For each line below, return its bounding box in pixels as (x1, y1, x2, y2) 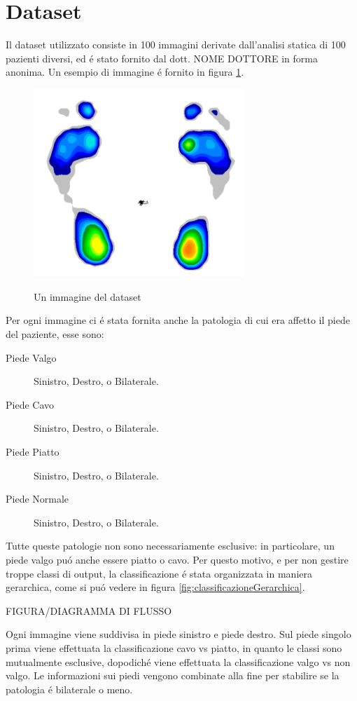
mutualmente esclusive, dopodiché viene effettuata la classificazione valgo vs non (6, 654, 351, 669)
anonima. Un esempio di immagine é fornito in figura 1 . (6, 64, 244, 79)
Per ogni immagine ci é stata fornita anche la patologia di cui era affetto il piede (6, 313, 350, 327)
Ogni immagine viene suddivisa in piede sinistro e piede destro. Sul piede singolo (6, 627, 351, 641)
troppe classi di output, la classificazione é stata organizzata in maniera (6, 566, 312, 580)
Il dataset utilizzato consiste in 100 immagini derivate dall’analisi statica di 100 (6, 37, 346, 52)
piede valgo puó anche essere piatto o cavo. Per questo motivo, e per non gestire (6, 552, 349, 566)
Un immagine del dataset (34, 289, 141, 304)
